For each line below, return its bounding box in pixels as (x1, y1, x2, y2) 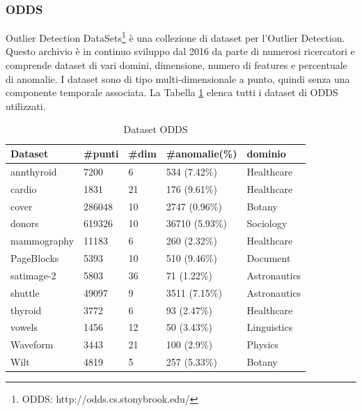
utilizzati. (6, 98, 46, 113)
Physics (246, 337, 279, 352)
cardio (10, 181, 37, 196)
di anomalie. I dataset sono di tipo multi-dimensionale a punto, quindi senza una (6, 71, 350, 86)
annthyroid (10, 164, 57, 178)
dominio (246, 146, 286, 161)
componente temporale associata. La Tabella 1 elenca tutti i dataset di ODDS (6, 85, 338, 100)
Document (246, 251, 291, 265)
